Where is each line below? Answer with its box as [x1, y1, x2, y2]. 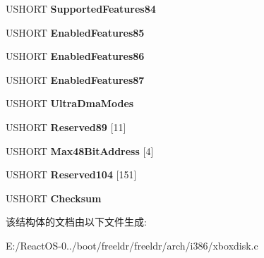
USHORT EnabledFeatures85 [6, 25, 145, 39]
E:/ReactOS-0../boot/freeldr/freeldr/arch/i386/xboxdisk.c [6, 238, 258, 252]
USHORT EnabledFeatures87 [6, 72, 145, 87]
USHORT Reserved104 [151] [6, 167, 137, 182]
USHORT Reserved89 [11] [6, 119, 126, 134]
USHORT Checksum [6, 190, 102, 205]
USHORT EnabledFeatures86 [6, 49, 145, 63]
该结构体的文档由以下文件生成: [6, 214, 147, 229]
